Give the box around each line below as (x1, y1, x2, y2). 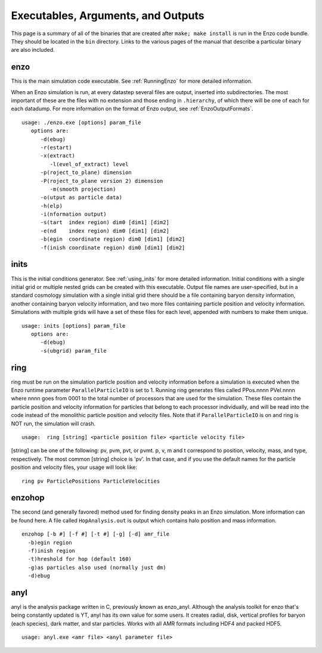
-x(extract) (40, 153, 76, 159)
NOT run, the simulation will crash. (11, 420, 96, 427)
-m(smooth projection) (49, 185, 116, 192)
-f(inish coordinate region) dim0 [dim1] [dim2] (40, 244, 185, 251)
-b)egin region (27, 539, 72, 546)
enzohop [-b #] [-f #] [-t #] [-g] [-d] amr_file (21, 531, 170, 537)
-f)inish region (27, 547, 76, 554)
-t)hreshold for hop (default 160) (27, 556, 132, 562)
